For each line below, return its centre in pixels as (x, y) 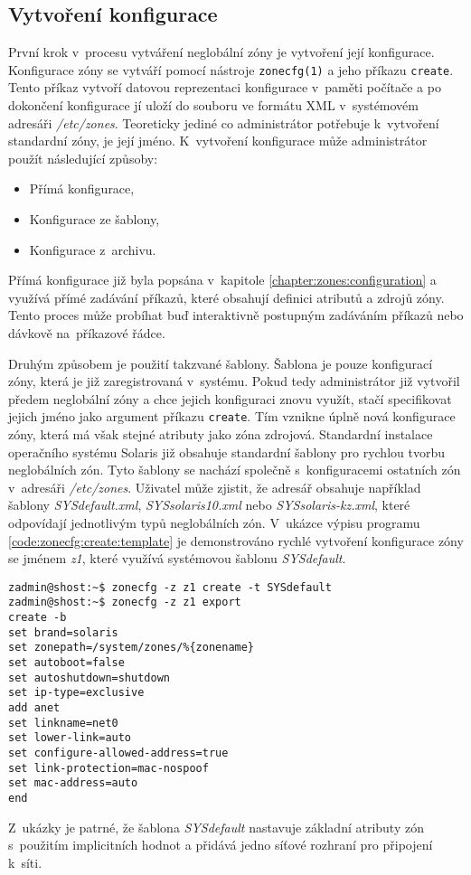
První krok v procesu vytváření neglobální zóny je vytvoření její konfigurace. (221, 52)
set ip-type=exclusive (76, 693)
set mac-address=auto (73, 783)
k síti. (25, 862)
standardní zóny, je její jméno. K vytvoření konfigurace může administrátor (218, 141)
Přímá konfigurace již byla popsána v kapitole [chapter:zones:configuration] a (222, 280)
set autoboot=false (66, 663)
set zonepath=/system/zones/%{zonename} (132, 648)
